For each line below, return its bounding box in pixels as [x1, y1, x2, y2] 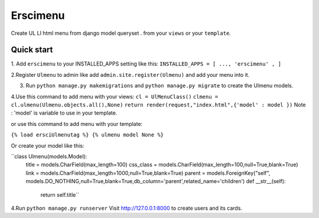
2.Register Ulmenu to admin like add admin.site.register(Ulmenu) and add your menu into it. [11, 71, 250, 78]
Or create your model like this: [11, 142, 84, 149]
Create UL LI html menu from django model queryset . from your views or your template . [11, 30, 232, 37]
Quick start [11, 45, 53, 55]
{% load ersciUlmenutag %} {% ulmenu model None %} [11, 132, 164, 138]
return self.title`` [40, 191, 80, 198]
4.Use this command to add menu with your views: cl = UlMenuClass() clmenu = [11, 93, 219, 100]
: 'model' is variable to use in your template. [11, 109, 118, 116]
